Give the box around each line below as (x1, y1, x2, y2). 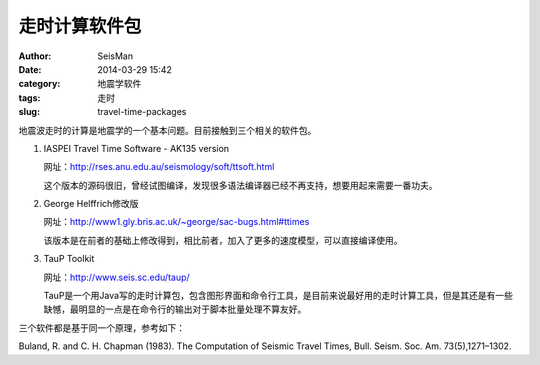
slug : (18, 106, 40, 118)
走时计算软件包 (18, 15, 142, 37)
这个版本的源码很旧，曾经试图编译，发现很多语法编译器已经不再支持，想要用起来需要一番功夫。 (43, 179, 438, 191)
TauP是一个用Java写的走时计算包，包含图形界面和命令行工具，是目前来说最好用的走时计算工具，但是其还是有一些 (43, 290, 514, 302)
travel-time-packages (97, 106, 187, 118)
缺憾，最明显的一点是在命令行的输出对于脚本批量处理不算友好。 (43, 303, 307, 315)
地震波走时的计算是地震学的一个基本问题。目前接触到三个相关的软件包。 (18, 124, 317, 136)
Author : (18, 50, 52, 62)
